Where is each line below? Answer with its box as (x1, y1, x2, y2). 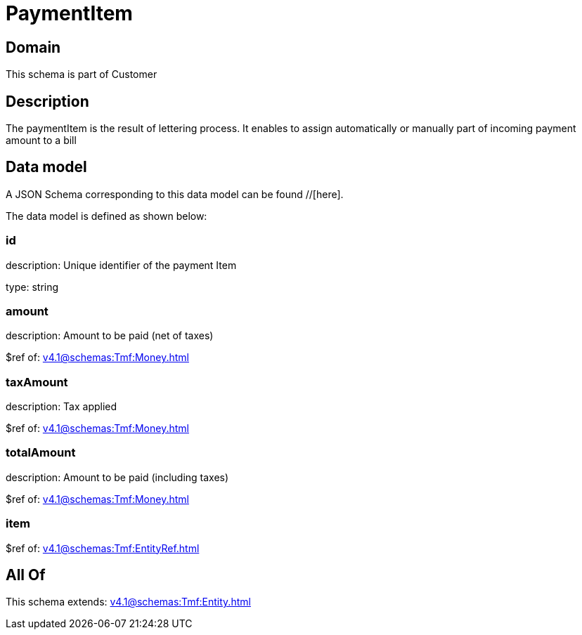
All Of (6, 566, 46, 584)
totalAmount (6, 445, 76, 460)
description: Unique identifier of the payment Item (6, 258, 237, 271)
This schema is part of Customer (6, 68, 157, 81)
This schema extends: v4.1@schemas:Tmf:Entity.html (6, 596, 251, 608)
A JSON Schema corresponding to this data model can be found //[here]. (6, 188, 344, 200)
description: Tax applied (6, 400, 117, 413)
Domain (6, 38, 61, 56)
